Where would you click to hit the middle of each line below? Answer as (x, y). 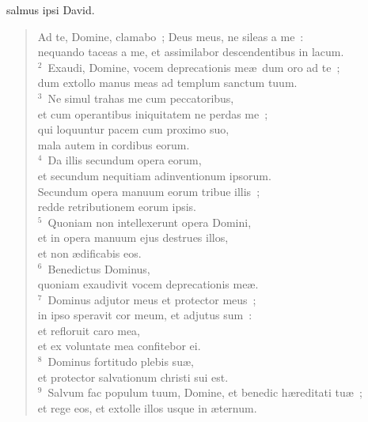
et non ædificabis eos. (89, 252)
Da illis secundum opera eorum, (125, 160)
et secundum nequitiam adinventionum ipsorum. (154, 175)
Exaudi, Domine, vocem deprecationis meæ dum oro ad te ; (194, 67)
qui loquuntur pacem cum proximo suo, (133, 129)
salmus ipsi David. (51, 9)
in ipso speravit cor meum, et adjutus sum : (145, 315)
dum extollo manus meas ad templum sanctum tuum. (167, 83)
